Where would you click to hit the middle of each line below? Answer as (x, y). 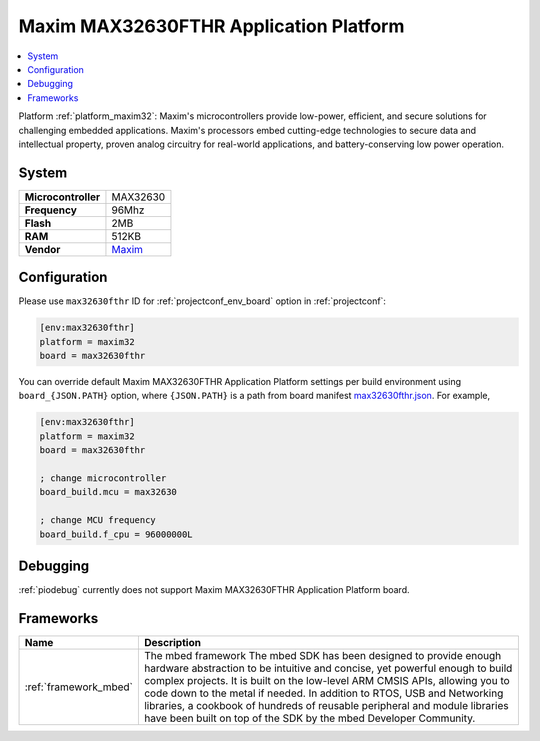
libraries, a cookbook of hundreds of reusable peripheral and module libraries (326, 705)
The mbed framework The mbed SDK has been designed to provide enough (322, 655)
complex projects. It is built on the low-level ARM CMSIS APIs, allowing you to (326, 680)
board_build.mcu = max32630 (108, 492)
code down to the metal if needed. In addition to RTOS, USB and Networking (323, 693)
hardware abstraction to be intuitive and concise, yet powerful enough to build (328, 668)
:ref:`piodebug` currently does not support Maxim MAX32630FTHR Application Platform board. (214, 590)
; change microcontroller (103, 478)
